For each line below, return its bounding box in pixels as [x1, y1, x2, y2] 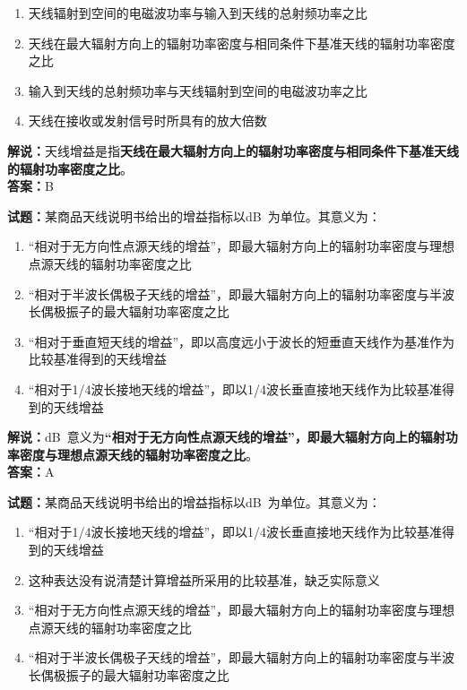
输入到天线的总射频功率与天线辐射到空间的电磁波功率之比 [28, 81, 368, 99]
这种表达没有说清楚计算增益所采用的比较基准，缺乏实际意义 [28, 570, 380, 589]
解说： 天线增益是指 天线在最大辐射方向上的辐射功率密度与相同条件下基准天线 [7, 141, 459, 160]
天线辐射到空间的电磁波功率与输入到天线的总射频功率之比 [28, 4, 368, 22]
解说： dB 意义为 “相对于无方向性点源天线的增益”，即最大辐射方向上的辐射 [7, 427, 445, 446]
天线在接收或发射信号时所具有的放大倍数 [28, 111, 267, 130]
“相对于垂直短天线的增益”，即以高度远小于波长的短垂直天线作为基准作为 [28, 332, 455, 350]
